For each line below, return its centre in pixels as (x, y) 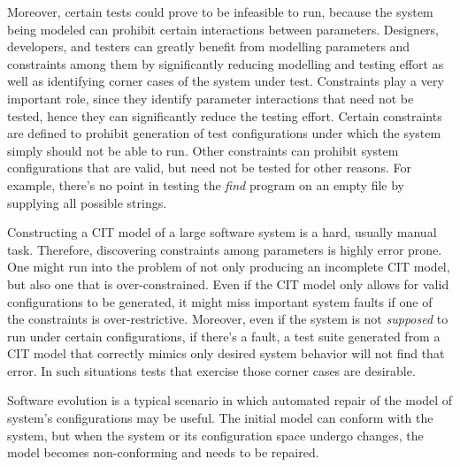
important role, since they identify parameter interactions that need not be (211, 98)
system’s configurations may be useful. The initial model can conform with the (220, 418)
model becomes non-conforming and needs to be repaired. (163, 452)
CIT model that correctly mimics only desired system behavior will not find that (226, 353)
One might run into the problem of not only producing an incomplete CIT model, (229, 267)
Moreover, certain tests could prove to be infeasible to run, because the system (220, 11)
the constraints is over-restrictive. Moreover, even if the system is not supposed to (228, 319)
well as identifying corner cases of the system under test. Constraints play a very (226, 81)
